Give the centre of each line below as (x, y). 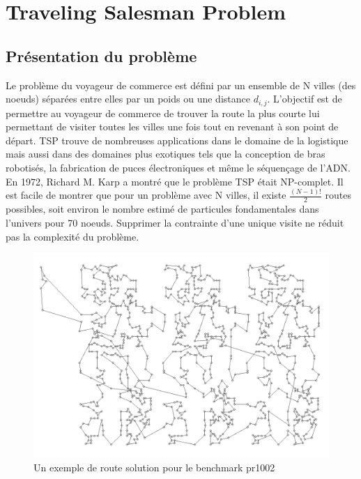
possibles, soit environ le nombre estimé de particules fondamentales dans (162, 209)
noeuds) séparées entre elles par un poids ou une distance (128, 99)
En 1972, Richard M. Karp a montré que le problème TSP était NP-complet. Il (175, 181)
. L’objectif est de (305, 99)
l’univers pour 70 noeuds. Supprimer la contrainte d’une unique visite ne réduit (175, 222)
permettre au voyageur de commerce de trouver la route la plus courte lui (163, 113)
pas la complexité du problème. (72, 236)
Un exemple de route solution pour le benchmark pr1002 (154, 467)
